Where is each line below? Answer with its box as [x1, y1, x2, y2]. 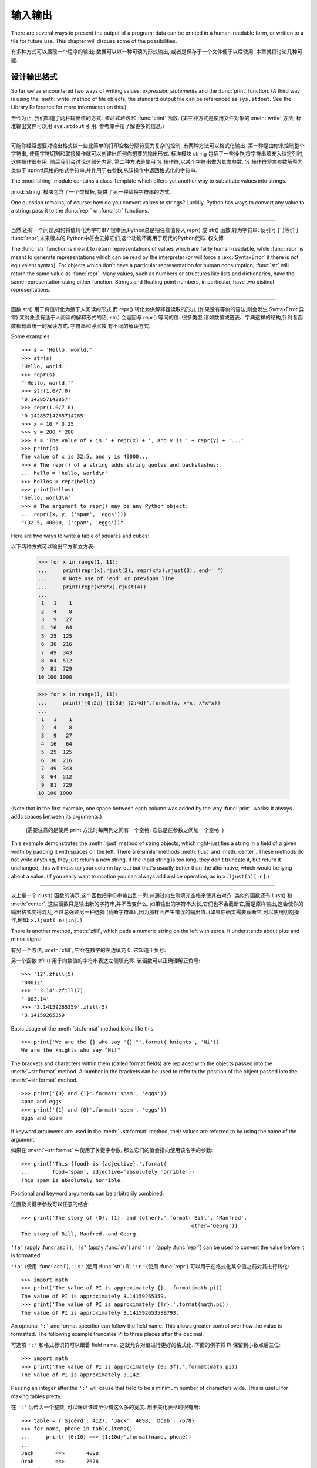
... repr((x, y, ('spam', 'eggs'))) [21, 511, 127, 518]
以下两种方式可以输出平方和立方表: [11, 543, 95, 550]
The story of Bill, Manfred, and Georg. [21, 1231, 139, 1237]
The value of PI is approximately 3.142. [21, 1371, 142, 1378]
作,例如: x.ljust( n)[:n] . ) [11, 917, 82, 924]
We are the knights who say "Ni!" [21, 1047, 120, 1053]
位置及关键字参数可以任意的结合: [11, 1201, 90, 1208]
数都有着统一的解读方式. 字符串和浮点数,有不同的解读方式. [11, 322, 151, 329]
